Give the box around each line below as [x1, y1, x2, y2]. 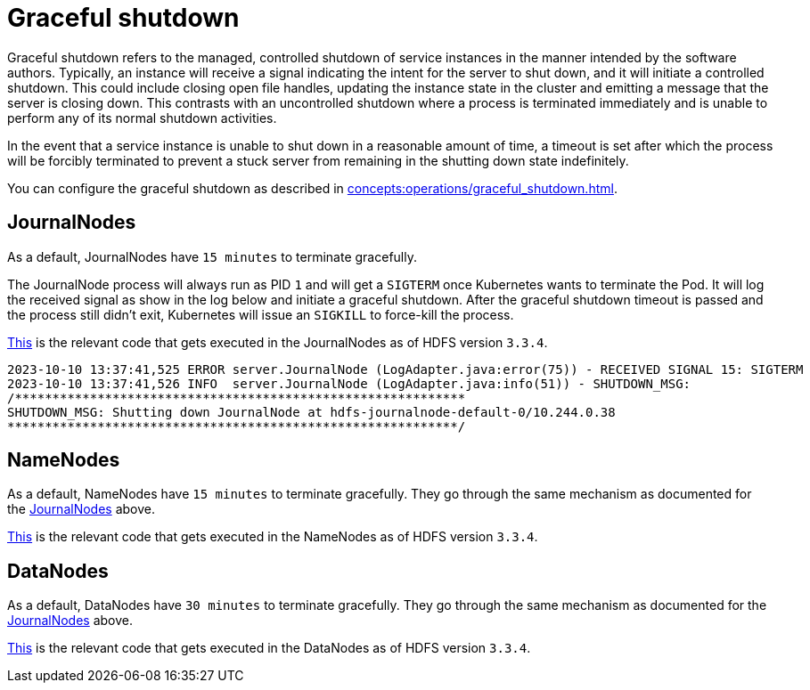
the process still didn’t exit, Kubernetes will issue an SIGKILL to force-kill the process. [7, 306, 514, 322]
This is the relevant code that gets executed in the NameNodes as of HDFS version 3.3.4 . [7, 529, 538, 545]
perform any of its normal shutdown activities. [7, 110, 277, 126]
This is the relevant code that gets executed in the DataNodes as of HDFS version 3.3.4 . [7, 640, 531, 656]
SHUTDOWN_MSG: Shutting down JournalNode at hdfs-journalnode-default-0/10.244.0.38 [7, 404, 616, 419]
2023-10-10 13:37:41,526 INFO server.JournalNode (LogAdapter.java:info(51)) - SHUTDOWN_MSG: [7, 376, 691, 391]
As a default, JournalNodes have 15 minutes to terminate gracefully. [7, 248, 417, 264]
